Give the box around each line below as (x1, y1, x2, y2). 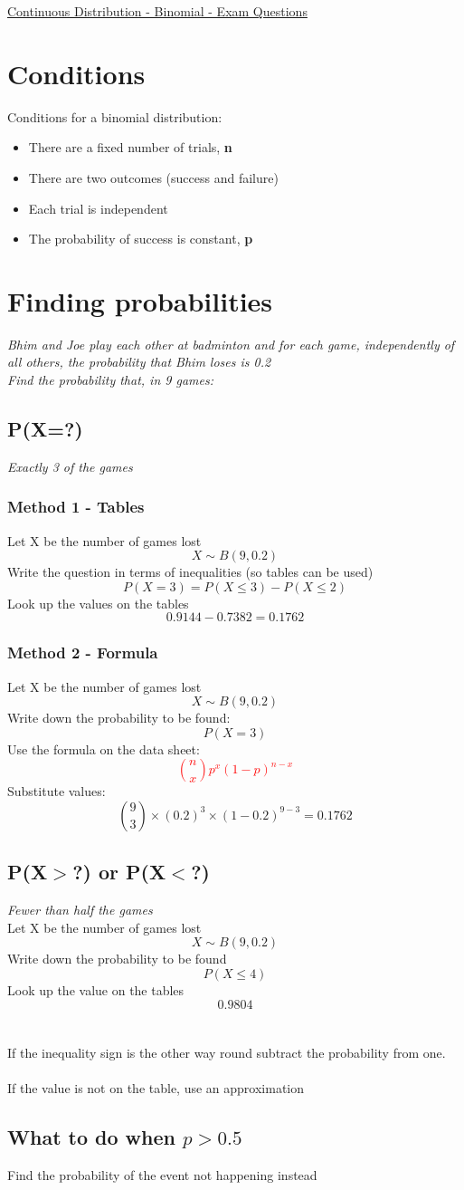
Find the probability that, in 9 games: (7, 370, 213, 389)
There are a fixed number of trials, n (28, 138, 232, 157)
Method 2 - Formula (7, 641, 158, 664)
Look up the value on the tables (7, 980, 185, 999)
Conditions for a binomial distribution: (7, 107, 223, 126)
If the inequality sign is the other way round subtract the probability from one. (7, 1042, 446, 1061)
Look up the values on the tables (7, 593, 189, 612)
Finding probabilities (7, 282, 273, 319)
